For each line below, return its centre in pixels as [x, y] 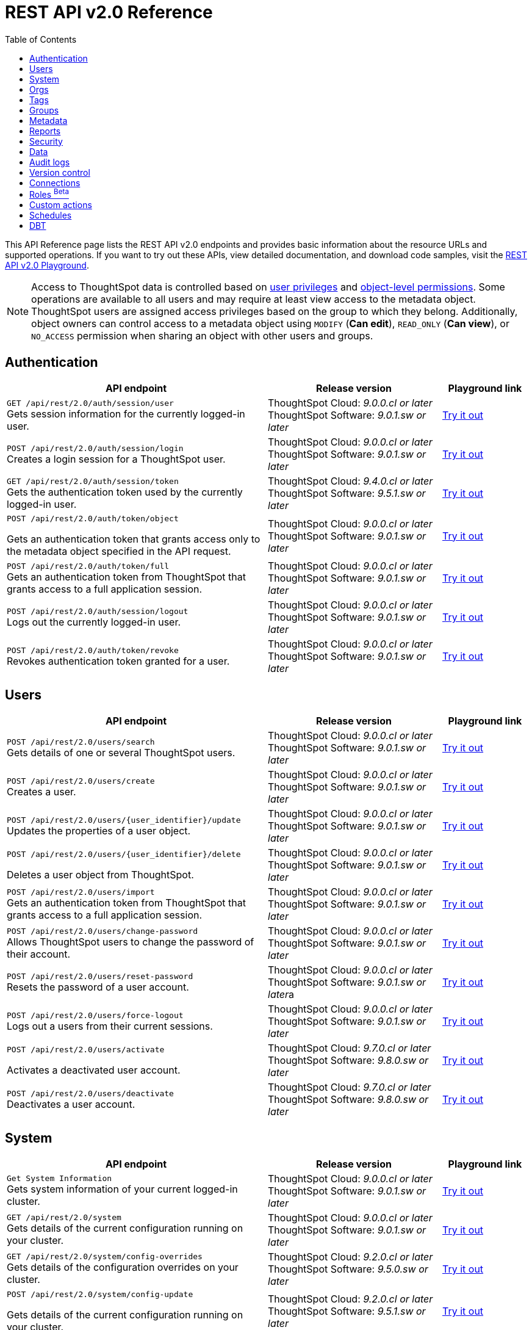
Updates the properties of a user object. [99, 830]
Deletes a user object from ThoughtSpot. [100, 874]
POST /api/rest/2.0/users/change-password [102, 931]
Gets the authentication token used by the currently [125, 492]
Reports [45, 131]
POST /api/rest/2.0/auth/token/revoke [93, 650]
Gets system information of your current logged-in [122, 1189]
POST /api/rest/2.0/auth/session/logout [98, 611]
